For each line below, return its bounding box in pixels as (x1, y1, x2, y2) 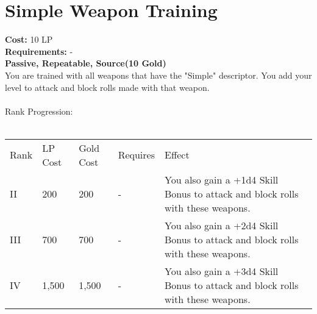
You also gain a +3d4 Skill (164, 263, 279, 278)
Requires (118, 148, 155, 162)
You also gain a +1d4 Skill (164, 172, 279, 187)
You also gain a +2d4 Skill (164, 218, 279, 232)
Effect (164, 148, 190, 162)
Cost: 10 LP (5, 33, 53, 46)
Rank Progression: (5, 104, 73, 117)
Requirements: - (5, 45, 73, 57)
